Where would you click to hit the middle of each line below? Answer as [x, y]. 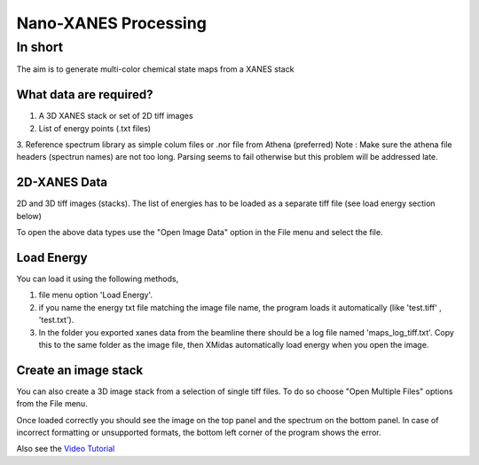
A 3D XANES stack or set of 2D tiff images [116, 116]
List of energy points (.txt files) [94, 128]
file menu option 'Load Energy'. [95, 295]
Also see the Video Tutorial [66, 449]
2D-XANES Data [62, 182]
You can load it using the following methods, [98, 279]
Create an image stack [80, 370]
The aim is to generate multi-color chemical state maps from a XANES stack [155, 69]
